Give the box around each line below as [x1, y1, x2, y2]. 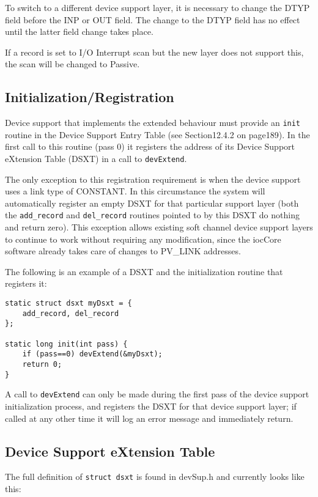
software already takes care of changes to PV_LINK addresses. [5, 245, 241, 257]
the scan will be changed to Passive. [5, 57, 140, 70]
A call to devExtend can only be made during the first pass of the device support [5, 388, 309, 400]
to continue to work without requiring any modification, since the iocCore [5, 232, 281, 245]
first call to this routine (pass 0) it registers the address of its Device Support [5, 140, 295, 153]
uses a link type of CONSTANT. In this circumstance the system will [5, 185, 265, 197]
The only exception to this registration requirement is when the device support [5, 172, 301, 185]
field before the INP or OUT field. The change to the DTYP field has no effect [5, 13, 300, 26]
